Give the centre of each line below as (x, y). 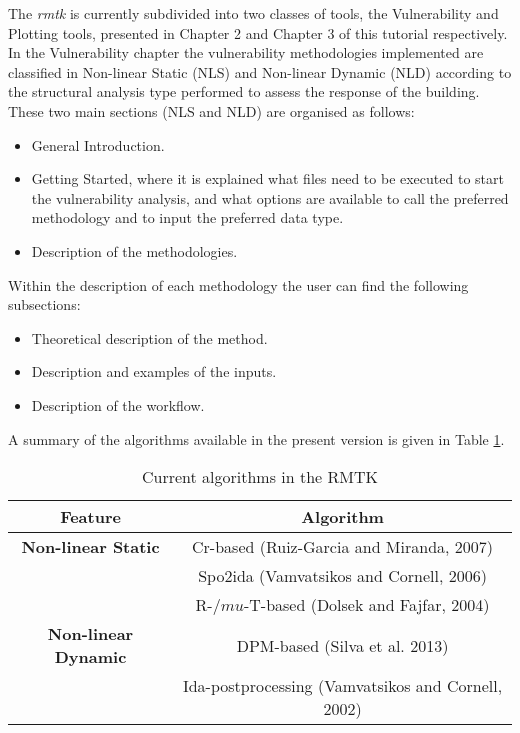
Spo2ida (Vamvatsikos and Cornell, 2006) (342, 576)
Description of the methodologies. (134, 250)
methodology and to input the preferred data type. (187, 217)
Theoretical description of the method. (149, 337)
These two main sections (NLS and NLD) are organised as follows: (211, 110)
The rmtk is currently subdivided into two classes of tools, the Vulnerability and (253, 13)
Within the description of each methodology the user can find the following (238, 284)
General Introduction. (98, 144)
